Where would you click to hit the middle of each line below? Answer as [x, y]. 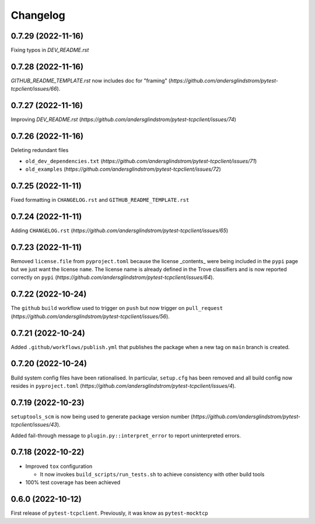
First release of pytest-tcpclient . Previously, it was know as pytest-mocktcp [109, 513]
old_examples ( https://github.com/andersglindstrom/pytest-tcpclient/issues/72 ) [123, 169]
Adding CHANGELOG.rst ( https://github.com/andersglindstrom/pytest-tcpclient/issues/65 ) [120, 230]
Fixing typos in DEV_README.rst [50, 50]
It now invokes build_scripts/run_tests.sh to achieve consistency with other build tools [152, 474]
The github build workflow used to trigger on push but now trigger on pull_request [117, 308]
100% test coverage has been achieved [73, 482]
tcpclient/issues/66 [34, 89]
